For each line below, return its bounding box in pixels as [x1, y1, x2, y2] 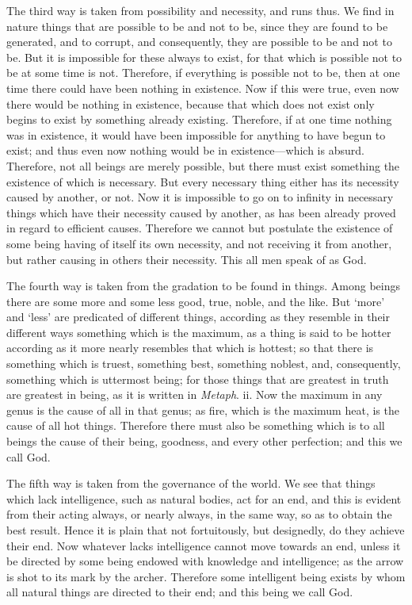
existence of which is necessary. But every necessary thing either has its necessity [6, 173, 399, 190]
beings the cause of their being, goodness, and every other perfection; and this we [6, 433, 402, 450]
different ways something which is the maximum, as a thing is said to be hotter [6, 324, 391, 340]
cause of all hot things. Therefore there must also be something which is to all [6, 417, 385, 434]
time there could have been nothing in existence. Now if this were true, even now [6, 79, 399, 96]
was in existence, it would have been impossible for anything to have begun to [6, 126, 386, 143]
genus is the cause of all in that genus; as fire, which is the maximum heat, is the [6, 401, 399, 418]
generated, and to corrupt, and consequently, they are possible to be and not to [6, 33, 392, 50]
